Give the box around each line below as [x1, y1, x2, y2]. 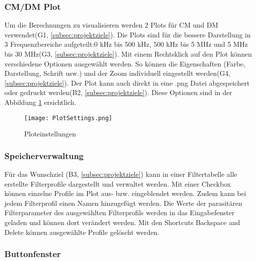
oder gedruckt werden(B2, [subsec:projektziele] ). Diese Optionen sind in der [4, 87, 232, 98]
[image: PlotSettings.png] [24, 114, 112, 122]
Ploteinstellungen [24, 129, 76, 139]
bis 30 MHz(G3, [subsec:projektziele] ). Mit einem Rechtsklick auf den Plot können [4, 49, 252, 59]
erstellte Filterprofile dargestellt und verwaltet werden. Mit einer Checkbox [4, 178, 231, 189]
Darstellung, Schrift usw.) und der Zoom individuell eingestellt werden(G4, [4, 68, 230, 78]
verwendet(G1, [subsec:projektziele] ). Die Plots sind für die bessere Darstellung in [4, 29, 251, 39]
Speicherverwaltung [4, 149, 84, 162]
